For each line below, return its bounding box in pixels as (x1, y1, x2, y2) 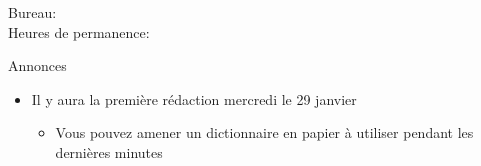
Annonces (8, 55, 67, 76)
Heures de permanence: (8, 21, 150, 42)
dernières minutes (55, 141, 163, 162)
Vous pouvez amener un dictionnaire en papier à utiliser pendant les (55, 122, 474, 143)
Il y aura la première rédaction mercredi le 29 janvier (31, 88, 357, 109)
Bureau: (8, 2, 57, 22)
